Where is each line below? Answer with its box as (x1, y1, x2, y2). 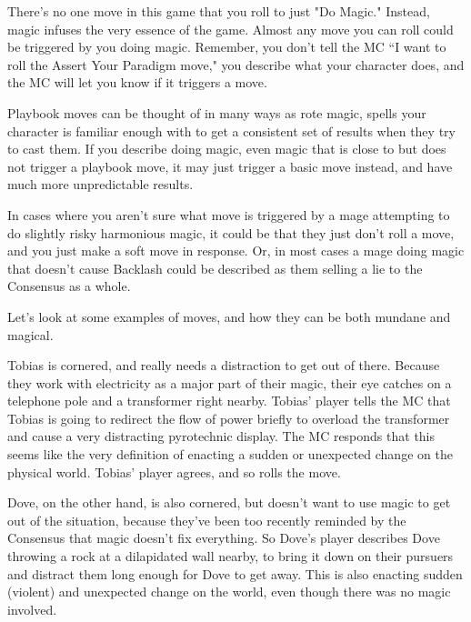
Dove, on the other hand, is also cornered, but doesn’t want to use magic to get (7, 493, 451, 512)
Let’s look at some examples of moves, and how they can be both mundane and (7, 306, 451, 326)
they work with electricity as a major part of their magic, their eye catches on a (7, 373, 452, 392)
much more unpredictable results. (7, 175, 194, 194)
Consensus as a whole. (7, 276, 131, 296)
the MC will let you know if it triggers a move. (7, 73, 267, 92)
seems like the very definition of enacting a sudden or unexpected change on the (7, 445, 453, 464)
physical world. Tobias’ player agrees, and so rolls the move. (7, 462, 341, 481)
